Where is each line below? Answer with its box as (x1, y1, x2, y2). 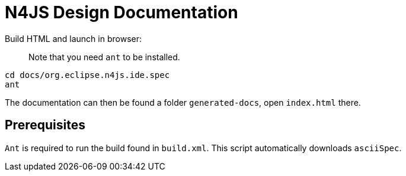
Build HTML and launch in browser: (5, 33, 142, 44)
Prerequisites (5, 118, 85, 133)
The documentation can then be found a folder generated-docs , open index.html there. (5, 97, 361, 107)
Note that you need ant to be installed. (28, 51, 180, 62)
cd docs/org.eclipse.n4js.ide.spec (5, 70, 170, 80)
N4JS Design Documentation (5, 2, 238, 22)
